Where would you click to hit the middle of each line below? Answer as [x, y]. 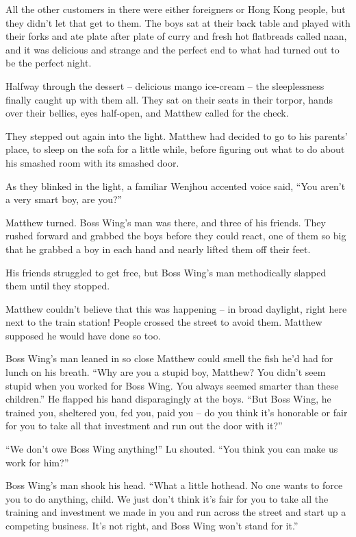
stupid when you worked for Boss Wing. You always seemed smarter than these [172, 385]
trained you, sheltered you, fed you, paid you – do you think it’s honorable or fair [177, 412]
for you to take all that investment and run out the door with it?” [144, 426]
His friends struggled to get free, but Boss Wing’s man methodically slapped [166, 272]
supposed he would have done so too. [83, 335]
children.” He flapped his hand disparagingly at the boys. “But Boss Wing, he [168, 399]
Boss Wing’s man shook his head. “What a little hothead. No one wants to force [174, 485]
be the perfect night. [49, 63]
